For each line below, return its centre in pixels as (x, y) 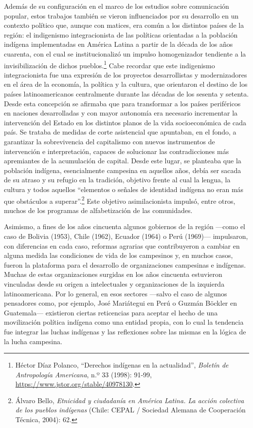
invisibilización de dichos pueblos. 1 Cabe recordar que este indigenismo (109, 64)
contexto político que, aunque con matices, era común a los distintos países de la (124, 25)
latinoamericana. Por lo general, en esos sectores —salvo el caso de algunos (116, 293)
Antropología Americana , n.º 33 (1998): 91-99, (83, 374)
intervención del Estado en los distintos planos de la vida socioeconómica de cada (125, 122)
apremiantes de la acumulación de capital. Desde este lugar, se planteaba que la (123, 161)
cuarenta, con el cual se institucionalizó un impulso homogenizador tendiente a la (125, 53)
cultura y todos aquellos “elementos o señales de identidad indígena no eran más (124, 189)
